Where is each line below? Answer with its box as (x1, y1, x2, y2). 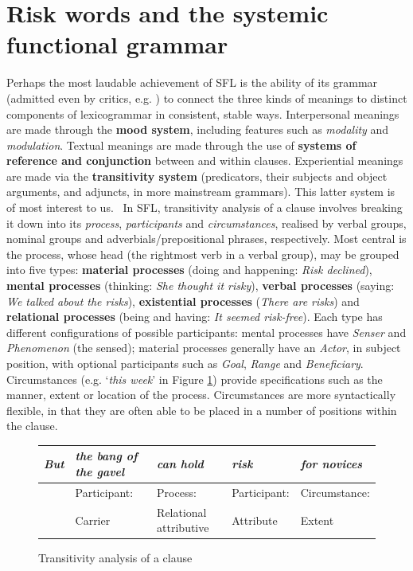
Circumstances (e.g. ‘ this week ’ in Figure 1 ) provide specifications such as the (6, 370, 383, 387)
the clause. (6, 417, 58, 434)
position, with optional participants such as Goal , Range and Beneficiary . (6, 355, 364, 371)
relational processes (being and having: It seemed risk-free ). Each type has (6, 308, 383, 325)
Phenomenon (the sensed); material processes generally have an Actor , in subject (6, 339, 401, 356)
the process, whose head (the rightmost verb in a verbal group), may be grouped (6, 245, 399, 262)
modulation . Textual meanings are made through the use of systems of (6, 136, 357, 153)
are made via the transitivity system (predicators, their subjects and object (6, 167, 388, 184)
